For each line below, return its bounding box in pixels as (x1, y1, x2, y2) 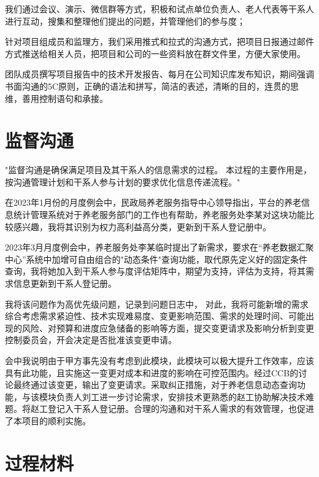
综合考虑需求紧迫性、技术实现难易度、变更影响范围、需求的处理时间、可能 (5, 309, 306, 322)
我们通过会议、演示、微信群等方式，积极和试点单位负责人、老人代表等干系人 (5, 2, 314, 15)
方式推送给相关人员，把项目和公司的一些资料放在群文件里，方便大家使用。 (5, 47, 306, 60)
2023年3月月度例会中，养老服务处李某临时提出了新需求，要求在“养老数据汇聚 (5, 241, 314, 254)
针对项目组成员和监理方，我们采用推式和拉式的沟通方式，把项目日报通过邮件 (5, 35, 314, 48)
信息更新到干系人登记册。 (13, 277, 117, 290)
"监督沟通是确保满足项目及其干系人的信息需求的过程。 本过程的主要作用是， (5, 163, 312, 176)
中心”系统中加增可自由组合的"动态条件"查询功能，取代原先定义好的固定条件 (5, 252, 308, 265)
